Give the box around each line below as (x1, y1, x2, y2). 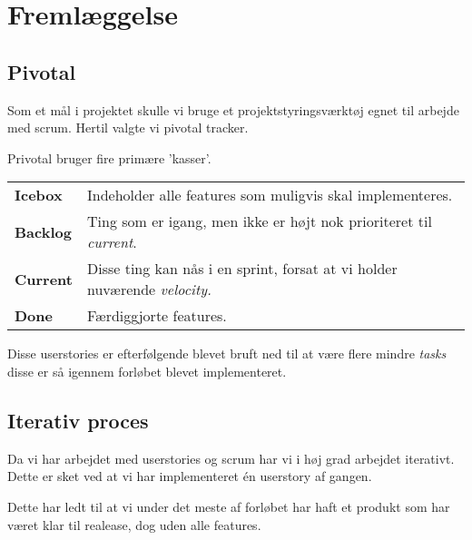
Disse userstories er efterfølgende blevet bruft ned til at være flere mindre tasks (7, 344, 447, 363)
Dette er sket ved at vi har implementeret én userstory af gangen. (7, 466, 372, 486)
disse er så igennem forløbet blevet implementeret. (7, 361, 287, 380)
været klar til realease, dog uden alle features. (7, 515, 261, 534)
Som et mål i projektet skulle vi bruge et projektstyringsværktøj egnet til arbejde (7, 100, 459, 119)
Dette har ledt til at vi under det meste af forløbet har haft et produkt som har (7, 496, 450, 515)
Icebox (15, 184, 63, 206)
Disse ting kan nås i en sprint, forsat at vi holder (86, 258, 398, 280)
